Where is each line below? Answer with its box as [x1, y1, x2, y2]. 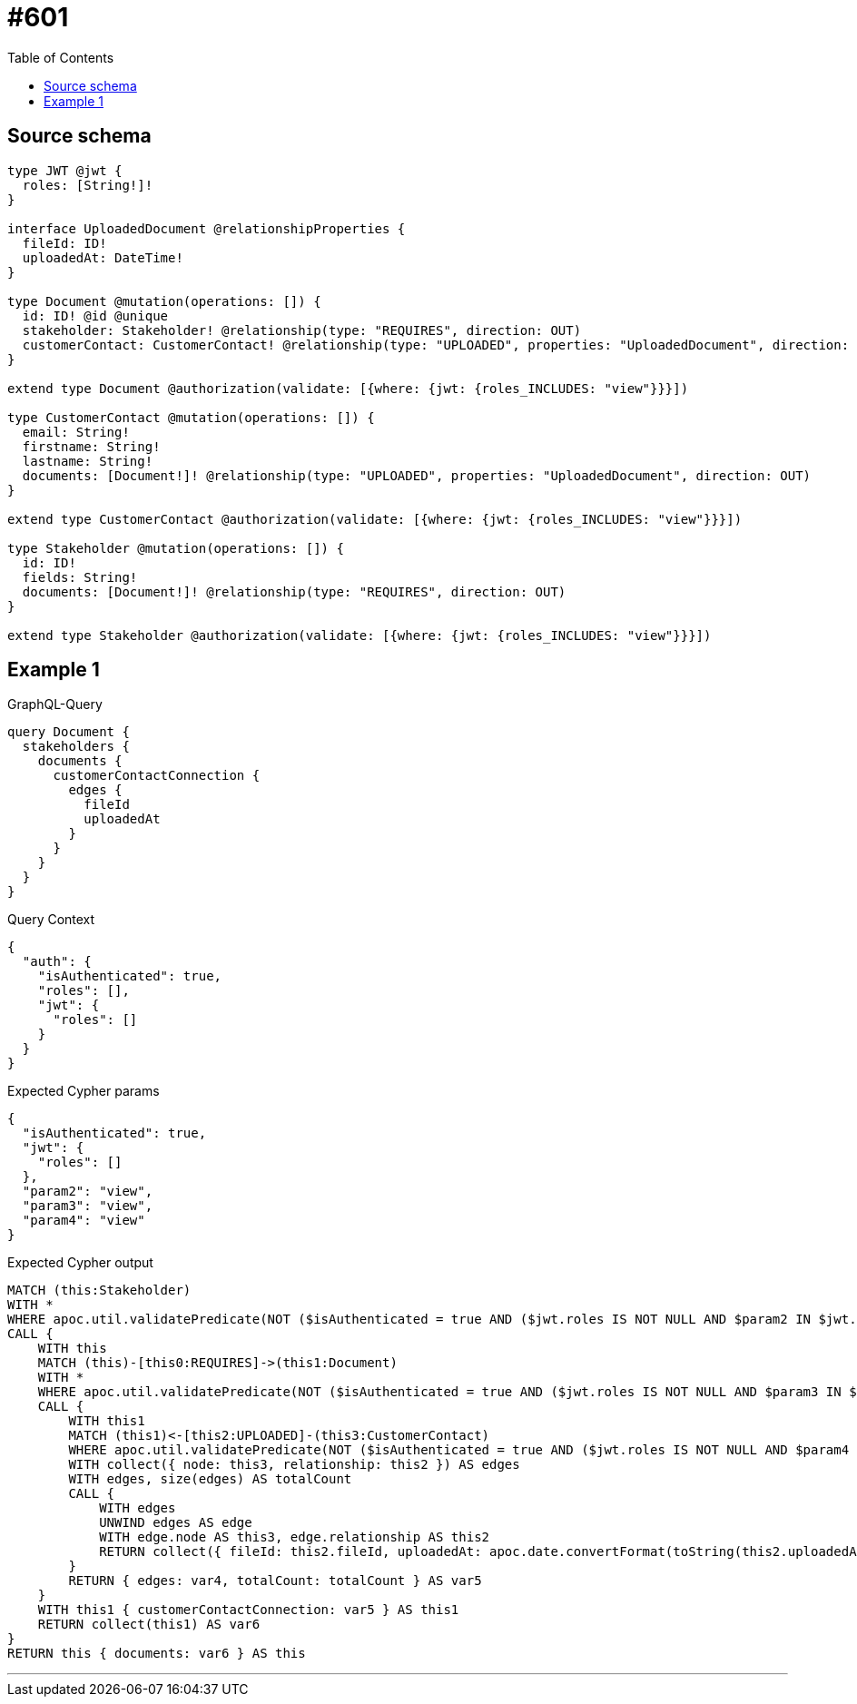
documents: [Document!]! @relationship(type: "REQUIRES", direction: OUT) [22, 584, 566, 599]
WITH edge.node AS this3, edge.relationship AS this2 [99, 1530, 490, 1545]
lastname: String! [22, 453, 153, 468]
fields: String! [22, 569, 138, 585]
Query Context [7, 911, 95, 928]
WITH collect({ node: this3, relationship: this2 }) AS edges [68, 1457, 520, 1473]
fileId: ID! [22, 235, 107, 251]
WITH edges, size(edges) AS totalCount [68, 1472, 352, 1487]
